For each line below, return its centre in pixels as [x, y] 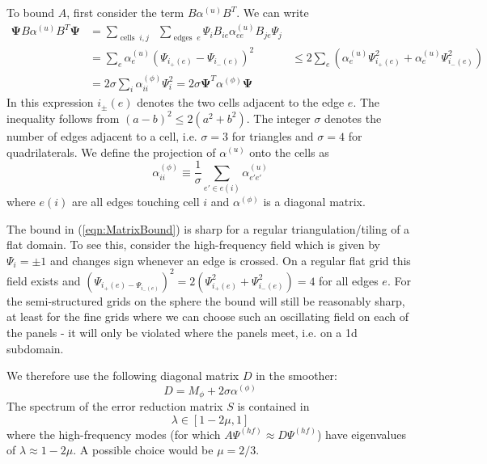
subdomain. [35, 348]
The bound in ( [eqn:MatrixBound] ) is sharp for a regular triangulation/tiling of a [208, 228]
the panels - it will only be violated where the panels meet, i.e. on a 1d [182, 333]
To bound [31, 12]
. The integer [278, 118]
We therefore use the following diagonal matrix [123, 375]
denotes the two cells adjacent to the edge [241, 102]
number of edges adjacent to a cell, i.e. [102, 135]
